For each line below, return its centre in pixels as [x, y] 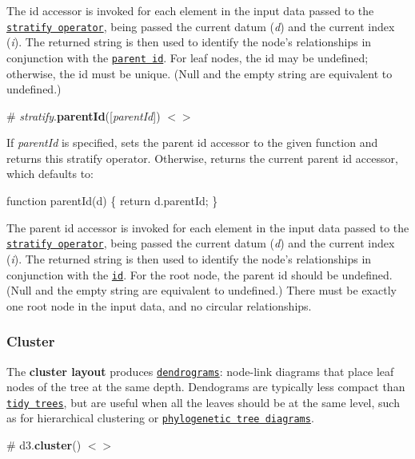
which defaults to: [50, 174]
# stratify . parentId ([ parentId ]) [84, 115]
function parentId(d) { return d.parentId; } [112, 201]
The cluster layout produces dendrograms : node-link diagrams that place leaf [200, 371]
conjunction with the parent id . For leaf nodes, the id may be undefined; [188, 57]
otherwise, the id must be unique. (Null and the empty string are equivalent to [200, 73]
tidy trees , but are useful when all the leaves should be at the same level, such [203, 402]
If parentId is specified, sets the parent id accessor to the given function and [192, 142]
